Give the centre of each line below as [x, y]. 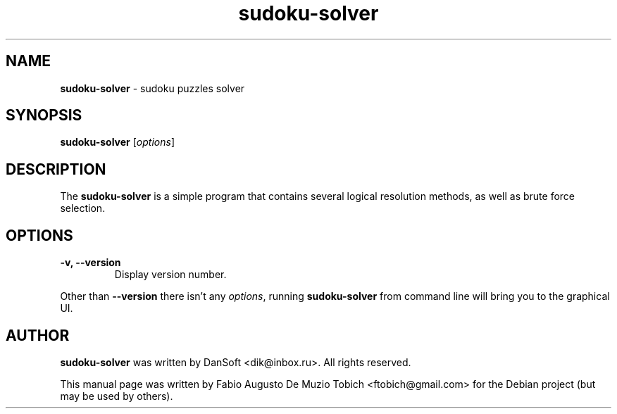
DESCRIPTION [56, 169]
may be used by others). [117, 396]
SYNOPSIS [44, 115]
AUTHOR [38, 335]
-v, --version [91, 263]
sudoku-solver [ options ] [117, 142]
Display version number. [170, 275]
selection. [83, 208]
